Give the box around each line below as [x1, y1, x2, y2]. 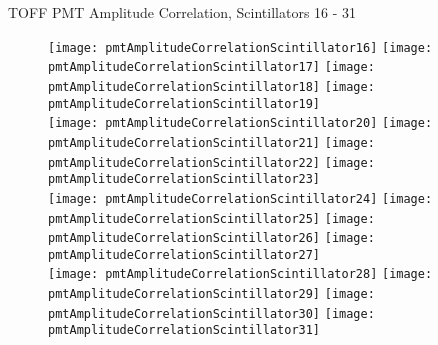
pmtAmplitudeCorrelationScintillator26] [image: [48, 231, 375, 246]
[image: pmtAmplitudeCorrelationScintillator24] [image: [48, 191, 433, 206]
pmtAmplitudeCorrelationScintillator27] [48, 247, 321, 262]
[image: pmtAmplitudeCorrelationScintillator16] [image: [48, 40, 433, 55]
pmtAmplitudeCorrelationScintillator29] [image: [48, 287, 375, 302]
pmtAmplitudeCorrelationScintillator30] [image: [48, 306, 375, 321]
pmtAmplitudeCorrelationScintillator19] [48, 96, 321, 111]
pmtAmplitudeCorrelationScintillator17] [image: [48, 60, 375, 75]
